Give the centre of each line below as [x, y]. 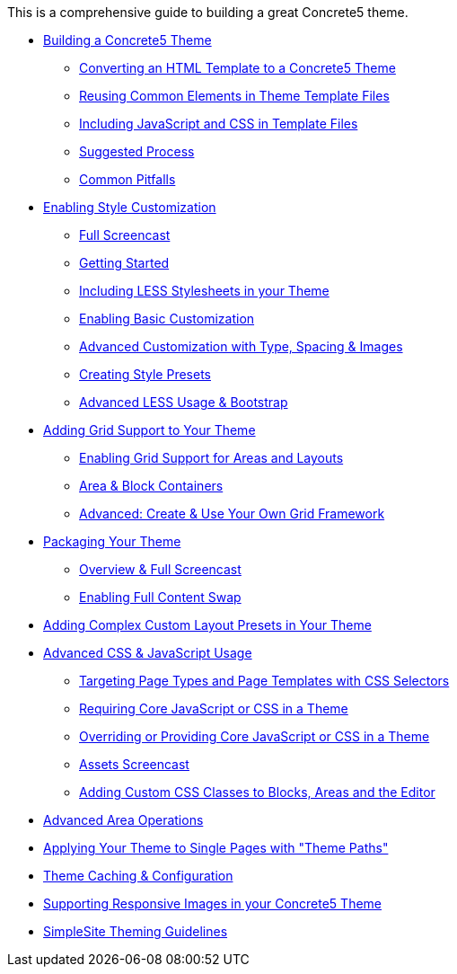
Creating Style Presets [145, 374]
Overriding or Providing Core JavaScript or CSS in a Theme [255, 736]
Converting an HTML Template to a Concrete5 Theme [237, 68]
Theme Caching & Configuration [138, 876]
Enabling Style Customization [130, 207]
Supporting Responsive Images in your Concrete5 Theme [213, 903]
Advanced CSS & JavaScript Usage [148, 653]
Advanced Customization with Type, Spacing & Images [241, 346]
